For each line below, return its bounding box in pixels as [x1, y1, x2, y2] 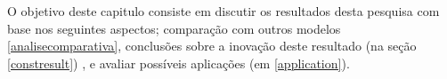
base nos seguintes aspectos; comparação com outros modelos [7, 19, 341, 37]
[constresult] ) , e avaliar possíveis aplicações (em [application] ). [7, 53, 350, 72]
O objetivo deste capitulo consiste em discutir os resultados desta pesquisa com [7, 2, 440, 20]
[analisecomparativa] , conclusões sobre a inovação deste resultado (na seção [7, 36, 417, 55]
